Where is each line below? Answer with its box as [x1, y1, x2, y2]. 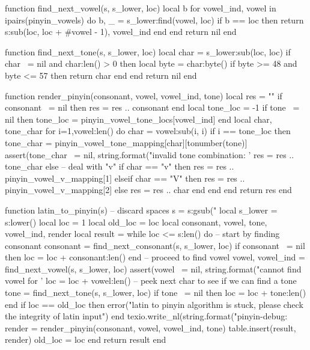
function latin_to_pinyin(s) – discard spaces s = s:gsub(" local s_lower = [5, 203, 278, 216]
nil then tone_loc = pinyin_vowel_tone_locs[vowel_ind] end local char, [5, 112, 272, 125]
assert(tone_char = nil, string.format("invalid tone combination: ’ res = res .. [5, 148, 294, 161]
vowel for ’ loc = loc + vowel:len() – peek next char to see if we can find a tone [5, 274, 297, 287]
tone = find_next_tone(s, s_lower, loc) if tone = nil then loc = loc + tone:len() [5, 286, 306, 299]
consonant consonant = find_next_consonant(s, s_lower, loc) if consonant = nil [5, 239, 305, 251]
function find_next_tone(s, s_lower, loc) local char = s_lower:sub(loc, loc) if [5, 45, 291, 58]
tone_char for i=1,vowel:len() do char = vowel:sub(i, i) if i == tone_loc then [5, 124, 291, 137]
